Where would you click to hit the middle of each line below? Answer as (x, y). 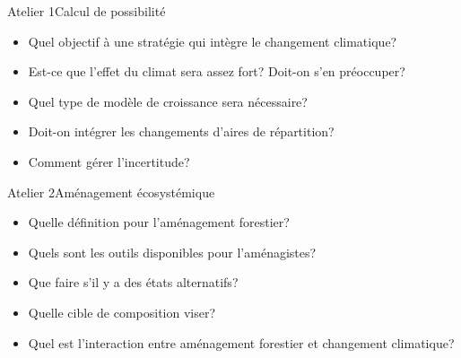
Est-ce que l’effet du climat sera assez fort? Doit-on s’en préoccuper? (217, 71)
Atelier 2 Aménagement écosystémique (111, 192)
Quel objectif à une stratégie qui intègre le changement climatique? (213, 41)
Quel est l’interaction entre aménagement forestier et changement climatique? (241, 342)
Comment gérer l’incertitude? (109, 161)
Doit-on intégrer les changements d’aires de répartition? (181, 131)
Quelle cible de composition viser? (122, 312)
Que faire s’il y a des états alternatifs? (133, 282)
